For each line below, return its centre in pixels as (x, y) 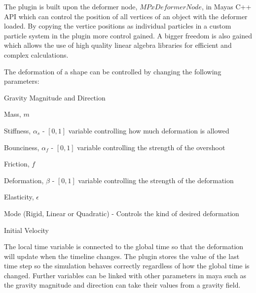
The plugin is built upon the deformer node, (71, 6)
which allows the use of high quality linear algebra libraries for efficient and (118, 45)
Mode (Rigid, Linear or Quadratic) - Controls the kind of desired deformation (122, 213)
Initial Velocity (27, 230)
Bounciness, (22, 147)
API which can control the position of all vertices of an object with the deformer (126, 16)
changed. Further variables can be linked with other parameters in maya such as (125, 275)
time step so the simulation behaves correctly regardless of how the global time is (127, 266)
